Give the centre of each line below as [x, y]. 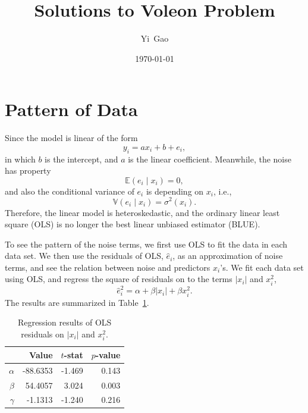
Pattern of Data [71, 109]
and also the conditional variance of [70, 191]
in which [20, 159]
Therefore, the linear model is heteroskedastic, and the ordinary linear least [142, 212]
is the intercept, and [81, 159]
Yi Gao [155, 38]
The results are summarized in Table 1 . [77, 302]
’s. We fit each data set [262, 267]
